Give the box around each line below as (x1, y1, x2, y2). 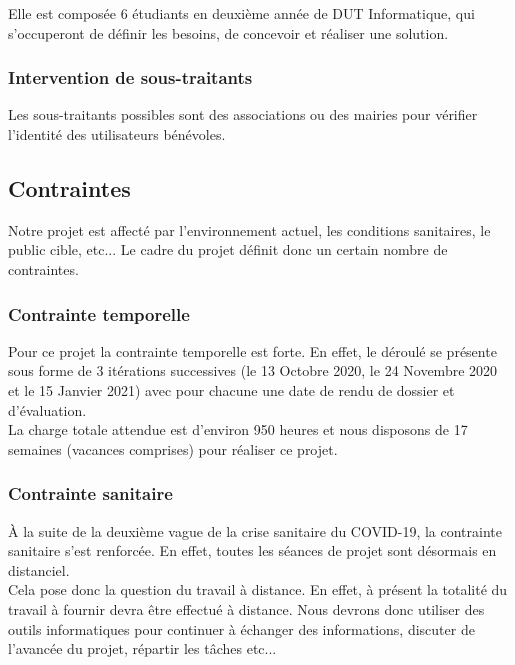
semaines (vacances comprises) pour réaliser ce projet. (8, 438, 338, 459)
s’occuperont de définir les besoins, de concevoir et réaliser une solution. (8, 22, 449, 43)
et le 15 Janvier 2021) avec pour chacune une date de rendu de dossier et (8, 379, 455, 400)
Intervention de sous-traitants (8, 65, 253, 90)
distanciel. (8, 559, 70, 580)
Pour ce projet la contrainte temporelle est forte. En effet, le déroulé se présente (8, 340, 497, 361)
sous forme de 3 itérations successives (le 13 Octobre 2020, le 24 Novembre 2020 (8, 360, 498, 381)
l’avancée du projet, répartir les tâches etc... (8, 638, 277, 659)
